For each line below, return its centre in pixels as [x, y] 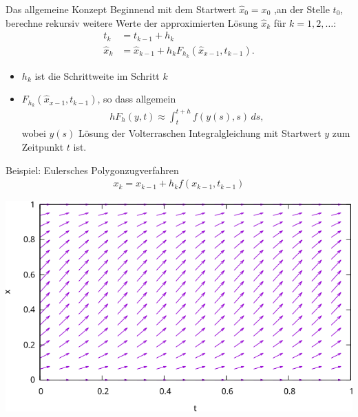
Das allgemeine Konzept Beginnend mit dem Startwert [121, 9]
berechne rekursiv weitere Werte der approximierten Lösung [132, 22]
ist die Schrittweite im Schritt [97, 75]
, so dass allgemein [137, 99]
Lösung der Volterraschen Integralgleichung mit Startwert [200, 133]
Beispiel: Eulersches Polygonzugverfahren [92, 170]
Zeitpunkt [43, 146]
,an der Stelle [302, 9]
